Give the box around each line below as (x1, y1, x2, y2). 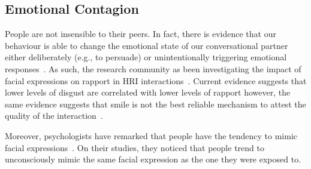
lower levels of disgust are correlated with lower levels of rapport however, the (5, 86, 291, 99)
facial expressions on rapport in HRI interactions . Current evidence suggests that (5, 74, 307, 87)
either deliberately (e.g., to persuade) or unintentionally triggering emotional (5, 51, 287, 63)
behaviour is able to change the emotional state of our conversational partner (5, 39, 288, 51)
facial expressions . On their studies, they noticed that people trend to (5, 141, 264, 153)
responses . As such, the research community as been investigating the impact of (5, 62, 301, 75)
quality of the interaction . (5, 109, 103, 122)
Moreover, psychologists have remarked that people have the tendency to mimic (5, 129, 298, 142)
